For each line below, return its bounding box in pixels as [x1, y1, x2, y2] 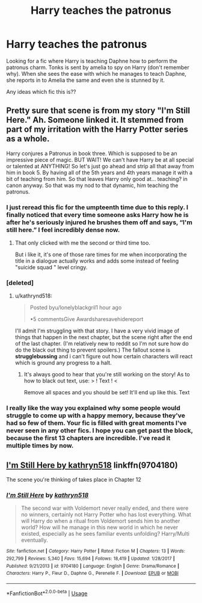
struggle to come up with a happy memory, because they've [6, 411, 185, 420]
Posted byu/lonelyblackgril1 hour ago [29, 304, 122, 311]
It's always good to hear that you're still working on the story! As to [23, 371, 191, 378]
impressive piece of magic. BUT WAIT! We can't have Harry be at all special [6, 156, 194, 163]
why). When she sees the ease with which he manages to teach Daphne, [6, 70, 186, 77]
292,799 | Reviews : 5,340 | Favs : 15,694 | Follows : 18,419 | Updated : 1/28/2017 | [6, 556, 176, 562]
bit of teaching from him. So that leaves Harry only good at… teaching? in [6, 175, 188, 182]
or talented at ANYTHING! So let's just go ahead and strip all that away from [6, 162, 194, 170]
